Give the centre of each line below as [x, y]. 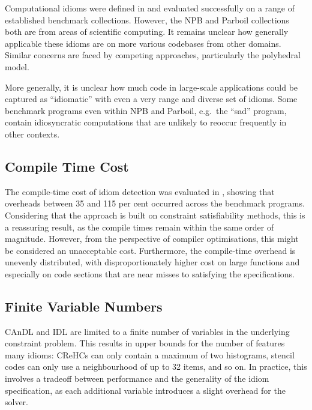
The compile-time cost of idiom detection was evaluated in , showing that [140, 191]
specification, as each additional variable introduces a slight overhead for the [145, 390]
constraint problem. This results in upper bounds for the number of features [145, 343]
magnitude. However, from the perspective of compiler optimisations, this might [152, 239]
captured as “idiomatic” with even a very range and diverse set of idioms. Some [151, 99]
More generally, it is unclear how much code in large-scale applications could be [151, 87]
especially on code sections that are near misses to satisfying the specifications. [150, 273]
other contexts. [32, 134]
